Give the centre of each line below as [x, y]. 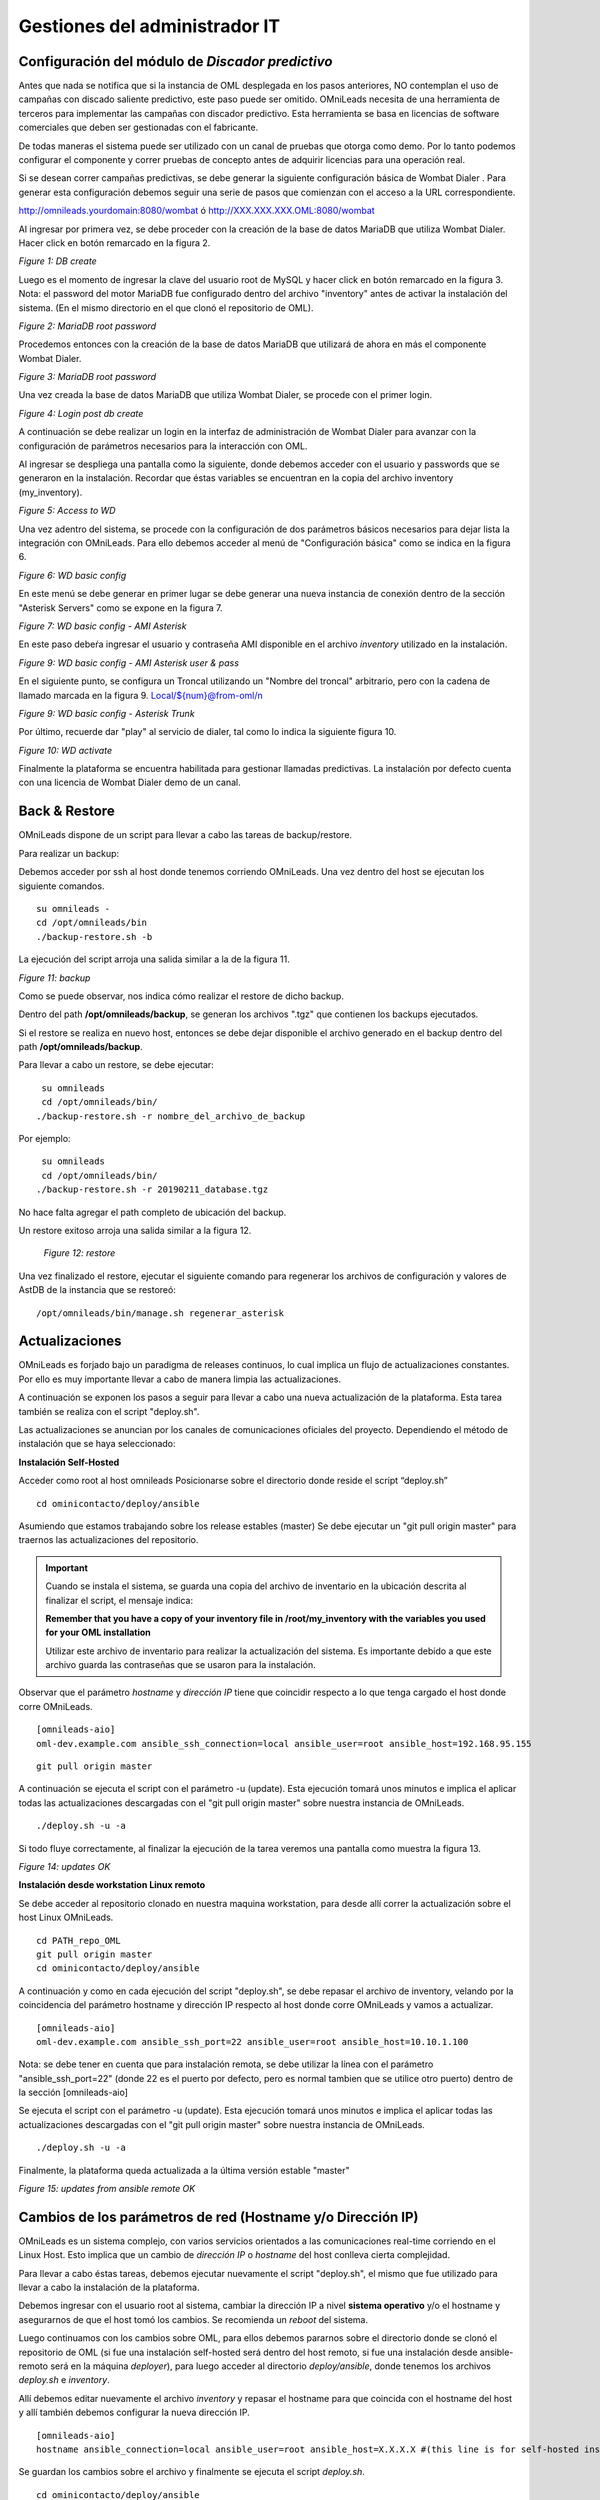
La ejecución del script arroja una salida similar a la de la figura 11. [154, 959]
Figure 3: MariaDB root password [87, 377]
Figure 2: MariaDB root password [87, 326]
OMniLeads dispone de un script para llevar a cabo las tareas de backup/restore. [185, 835]
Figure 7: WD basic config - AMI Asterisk [102, 626]
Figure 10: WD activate [65, 750]
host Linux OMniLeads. [66, 1917]
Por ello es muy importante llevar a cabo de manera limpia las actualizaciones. [180, 1379]
